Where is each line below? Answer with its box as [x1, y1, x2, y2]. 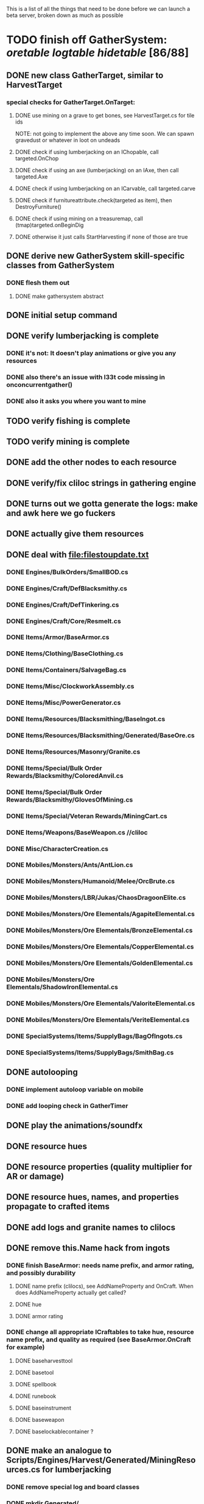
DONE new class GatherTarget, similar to [6, 70, 164, 80]
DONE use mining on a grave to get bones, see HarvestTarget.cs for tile [15, 111, 195, 119]
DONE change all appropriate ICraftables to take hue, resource [6, 1328, 194, 1336]
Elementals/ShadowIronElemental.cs [6, 983, 119, 991]
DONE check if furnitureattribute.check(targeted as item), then [15, 196, 172, 203]
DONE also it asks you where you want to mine [6, 397, 146, 406]
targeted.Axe [15, 173, 48, 180]
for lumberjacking [41, 1464, 111, 1475]
